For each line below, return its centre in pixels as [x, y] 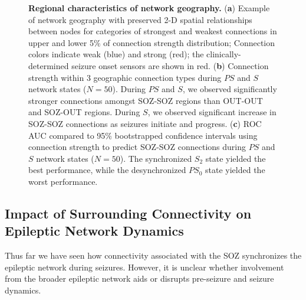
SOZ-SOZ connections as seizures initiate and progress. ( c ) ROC [145, 123]
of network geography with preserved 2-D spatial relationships [140, 19]
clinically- [224, 54]
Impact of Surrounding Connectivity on [128, 213]
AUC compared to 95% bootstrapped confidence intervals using [143, 135]
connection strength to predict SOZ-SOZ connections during [137, 147]
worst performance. [63, 181]
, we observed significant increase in [212, 112]
